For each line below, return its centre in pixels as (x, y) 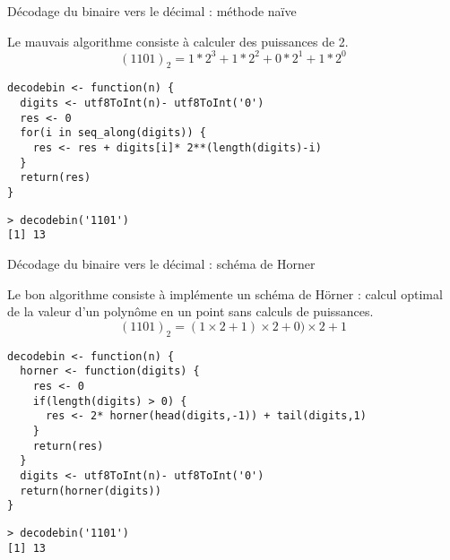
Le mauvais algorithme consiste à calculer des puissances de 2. (178, 41)
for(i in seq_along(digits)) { (113, 133)
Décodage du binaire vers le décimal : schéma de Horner (161, 264)
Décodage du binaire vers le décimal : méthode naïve (152, 11)
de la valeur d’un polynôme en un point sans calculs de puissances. (190, 311)
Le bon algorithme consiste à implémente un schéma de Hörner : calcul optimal (225, 293)
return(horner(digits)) (91, 491)
